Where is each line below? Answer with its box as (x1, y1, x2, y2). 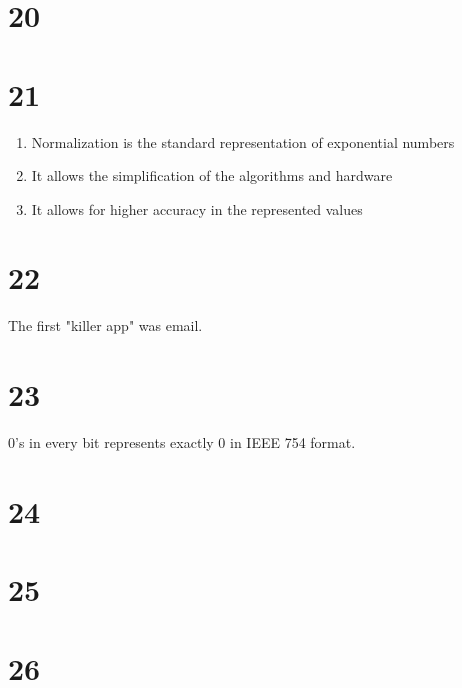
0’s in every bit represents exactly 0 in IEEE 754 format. (8, 432, 356, 453)
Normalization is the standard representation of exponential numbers (31, 131, 455, 152)
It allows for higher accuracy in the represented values (31, 198, 363, 219)
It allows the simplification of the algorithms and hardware (31, 165, 393, 186)
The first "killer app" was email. (8, 315, 203, 336)
